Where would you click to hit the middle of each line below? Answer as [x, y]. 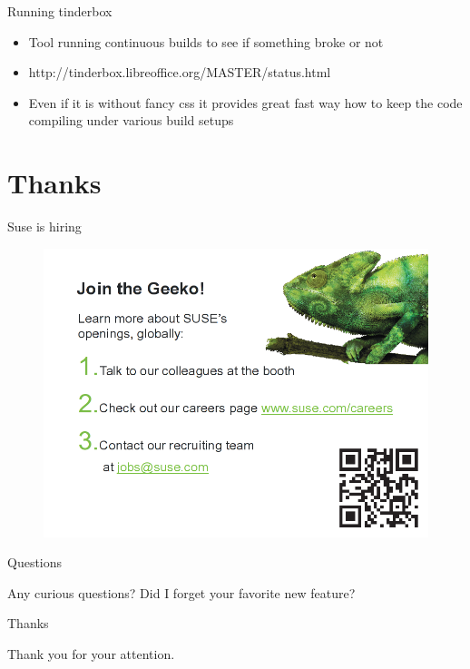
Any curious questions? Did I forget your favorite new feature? [181, 592]
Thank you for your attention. [91, 654]
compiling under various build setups [131, 120]
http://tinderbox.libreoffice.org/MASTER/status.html [180, 72]
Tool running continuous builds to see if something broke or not [206, 41]
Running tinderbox [60, 11]
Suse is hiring [44, 226]
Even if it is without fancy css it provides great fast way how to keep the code [245, 102]
